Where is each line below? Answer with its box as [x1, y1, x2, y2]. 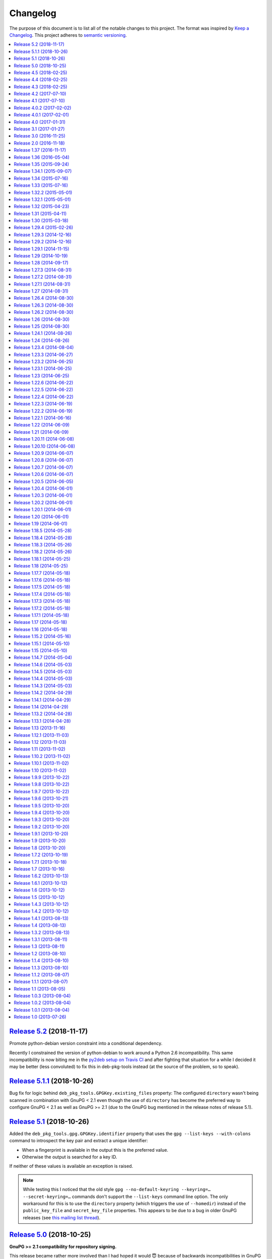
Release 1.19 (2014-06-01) [14, 520, 68, 526]
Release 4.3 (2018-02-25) [14, 84, 67, 90]
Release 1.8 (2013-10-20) [14, 845, 66, 851]
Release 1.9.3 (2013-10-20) [14, 816, 70, 823]
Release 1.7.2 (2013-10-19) [14, 852, 68, 858]
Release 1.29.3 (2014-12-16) [14, 232, 72, 238]
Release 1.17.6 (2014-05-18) [14, 577, 71, 583]
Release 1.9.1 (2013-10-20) [14, 831, 69, 837]
